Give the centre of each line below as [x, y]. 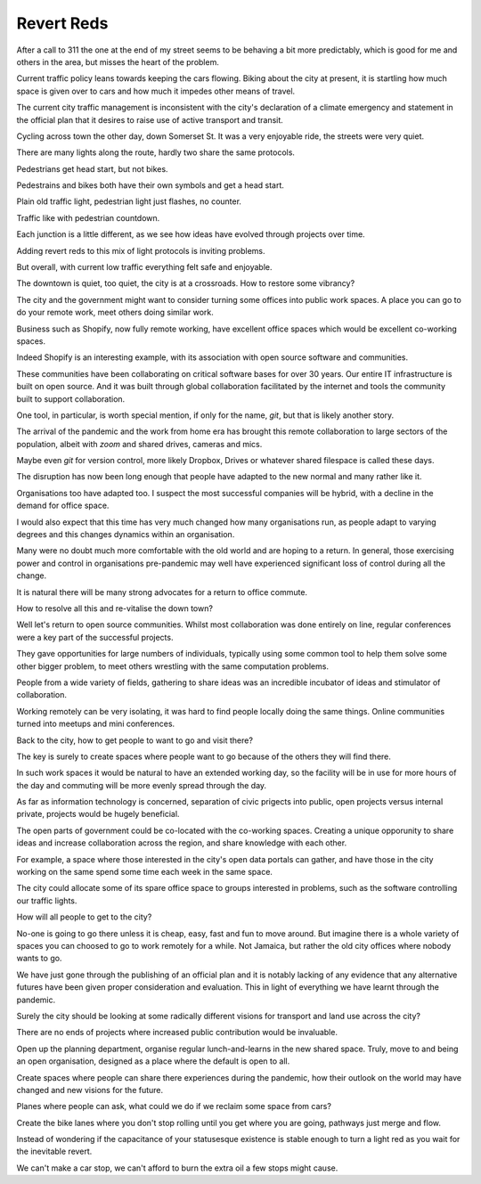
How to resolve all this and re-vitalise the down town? [115, 608]
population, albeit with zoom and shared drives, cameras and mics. [139, 444]
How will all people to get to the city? [84, 917]
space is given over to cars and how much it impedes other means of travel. [156, 91]
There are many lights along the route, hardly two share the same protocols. [156, 152]
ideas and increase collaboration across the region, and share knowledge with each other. [182, 843]
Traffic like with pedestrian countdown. [88, 217]
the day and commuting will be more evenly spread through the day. [142, 785]
